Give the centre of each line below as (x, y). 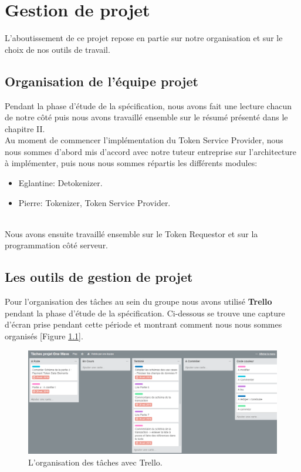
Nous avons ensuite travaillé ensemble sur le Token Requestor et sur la (131, 233)
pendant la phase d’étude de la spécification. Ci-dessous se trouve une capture (145, 313)
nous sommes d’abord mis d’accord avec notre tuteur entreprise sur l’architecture (151, 151)
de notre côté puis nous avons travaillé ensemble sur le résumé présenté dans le (146, 117)
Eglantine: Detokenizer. (60, 183)
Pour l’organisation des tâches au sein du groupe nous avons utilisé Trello (138, 301)
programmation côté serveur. (57, 245)
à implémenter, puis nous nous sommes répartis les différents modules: (131, 163)
